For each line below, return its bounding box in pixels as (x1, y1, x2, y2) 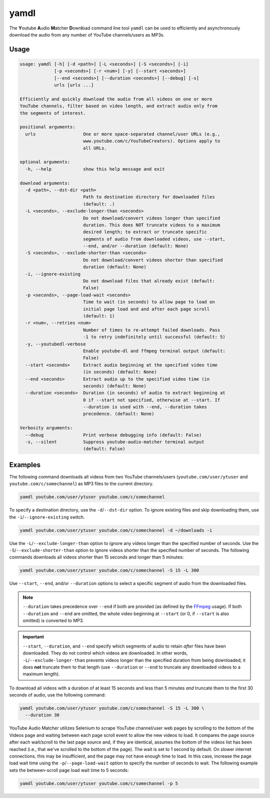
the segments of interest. (19, 110, 86, 116)
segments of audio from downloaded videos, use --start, (82, 236, 226, 242)
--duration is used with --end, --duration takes (82, 404, 207, 410)
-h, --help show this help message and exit (25, 166, 165, 172)
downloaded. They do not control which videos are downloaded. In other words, (22, 650, 188, 656)
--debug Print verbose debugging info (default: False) (25, 432, 202, 437)
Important (22, 634, 44, 640)
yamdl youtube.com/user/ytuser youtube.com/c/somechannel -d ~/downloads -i (19, 527, 212, 533)
